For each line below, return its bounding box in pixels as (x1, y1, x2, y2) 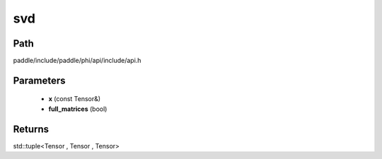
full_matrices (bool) (48, 105, 108, 113)
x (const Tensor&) (48, 95, 101, 103)
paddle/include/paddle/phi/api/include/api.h (13, 57, 141, 65)
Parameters (13, 74, 66, 86)
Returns (13, 123, 50, 135)
